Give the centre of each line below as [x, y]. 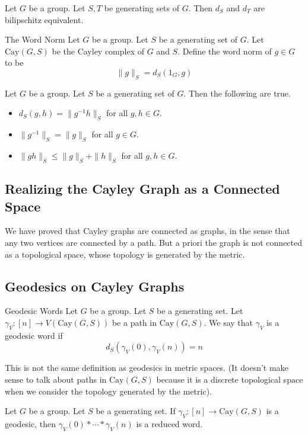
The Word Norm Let [42, 39]
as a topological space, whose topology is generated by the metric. [125, 254]
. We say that [228, 322]
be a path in [134, 322]
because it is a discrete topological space [230, 379]
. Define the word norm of [225, 51]
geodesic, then [31, 423]
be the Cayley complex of [98, 51]
